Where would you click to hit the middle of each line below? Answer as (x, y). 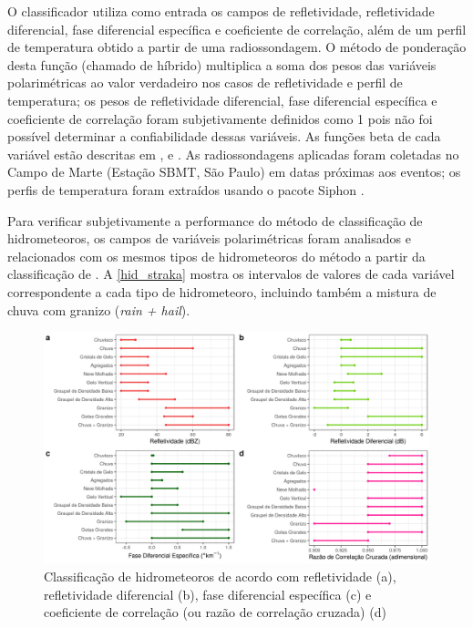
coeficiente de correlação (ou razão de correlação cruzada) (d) (215, 612)
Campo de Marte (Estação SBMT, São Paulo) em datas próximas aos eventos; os (234, 172)
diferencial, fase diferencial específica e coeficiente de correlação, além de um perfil (237, 29)
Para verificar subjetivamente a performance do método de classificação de (215, 220)
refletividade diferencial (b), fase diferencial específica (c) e (208, 594)
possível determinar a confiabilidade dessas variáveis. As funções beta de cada (224, 136)
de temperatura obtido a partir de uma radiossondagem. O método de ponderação (237, 47)
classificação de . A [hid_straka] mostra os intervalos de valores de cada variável (231, 274)
